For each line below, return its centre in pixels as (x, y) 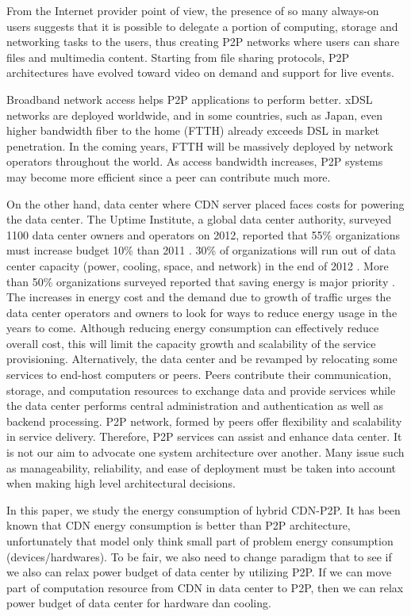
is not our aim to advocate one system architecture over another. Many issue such (205, 452)
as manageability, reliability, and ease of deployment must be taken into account (202, 467)
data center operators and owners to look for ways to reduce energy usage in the (202, 312)
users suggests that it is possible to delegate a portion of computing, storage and (202, 26)
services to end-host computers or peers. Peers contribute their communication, (199, 375)
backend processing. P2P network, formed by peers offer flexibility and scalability (204, 421)
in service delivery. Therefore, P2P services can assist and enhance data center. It (204, 436)
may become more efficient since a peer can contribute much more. (169, 176)
